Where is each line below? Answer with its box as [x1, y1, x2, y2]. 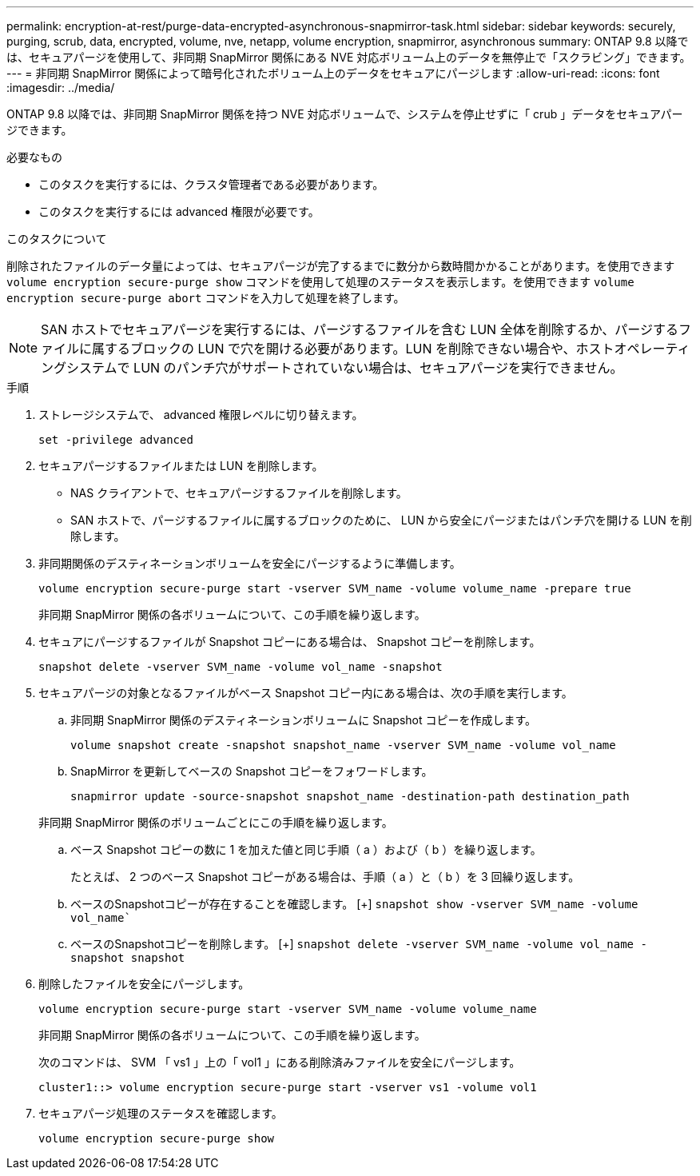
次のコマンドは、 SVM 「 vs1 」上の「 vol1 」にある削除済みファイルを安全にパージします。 [38, 1055, 521, 1069]
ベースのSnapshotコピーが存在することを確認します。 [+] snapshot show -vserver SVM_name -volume [70, 897, 638, 911]
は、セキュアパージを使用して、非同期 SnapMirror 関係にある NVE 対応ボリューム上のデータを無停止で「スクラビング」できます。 [6, 50, 691, 64]
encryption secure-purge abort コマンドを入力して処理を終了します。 [6, 291, 405, 305]
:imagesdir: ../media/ [6, 81, 115, 94]
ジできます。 [6, 123, 73, 137]
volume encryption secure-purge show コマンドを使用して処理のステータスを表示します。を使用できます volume [6, 275, 634, 289]
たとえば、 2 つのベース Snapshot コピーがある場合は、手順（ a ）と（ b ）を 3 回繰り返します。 [70, 870, 580, 883]
